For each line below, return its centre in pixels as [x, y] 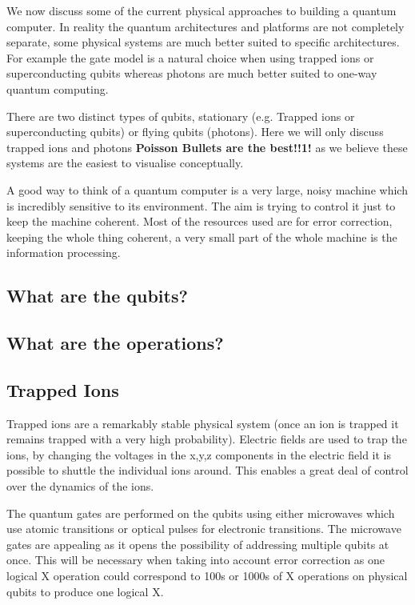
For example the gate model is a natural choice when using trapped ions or [190, 57]
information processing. [64, 252]
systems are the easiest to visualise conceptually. [125, 163]
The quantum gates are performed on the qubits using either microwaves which [201, 513]
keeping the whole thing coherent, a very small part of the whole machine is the [202, 236]
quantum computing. [58, 88]
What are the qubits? [97, 296]
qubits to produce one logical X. [85, 591]
